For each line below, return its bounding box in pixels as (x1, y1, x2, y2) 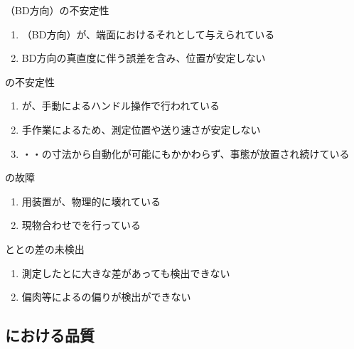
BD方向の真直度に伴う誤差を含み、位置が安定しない (21, 50, 266, 65)
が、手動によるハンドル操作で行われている (21, 98, 220, 113)
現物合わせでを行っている (21, 218, 141, 232)
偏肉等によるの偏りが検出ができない (21, 289, 191, 304)
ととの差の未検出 (5, 241, 85, 256)
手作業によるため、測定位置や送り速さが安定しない (21, 122, 261, 136)
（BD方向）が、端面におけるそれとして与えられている (21, 26, 275, 41)
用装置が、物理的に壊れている (21, 193, 161, 208)
